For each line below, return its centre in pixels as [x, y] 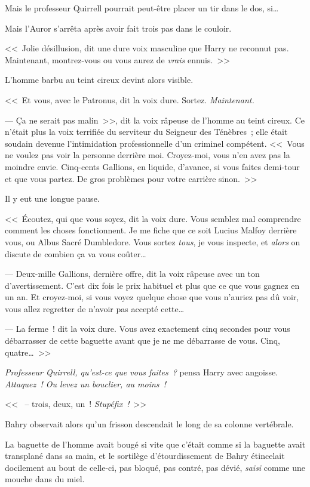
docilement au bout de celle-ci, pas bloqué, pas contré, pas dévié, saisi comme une [155, 467]
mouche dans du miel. [45, 479]
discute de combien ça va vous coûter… [76, 253]
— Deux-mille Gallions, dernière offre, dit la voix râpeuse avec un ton [132, 274]
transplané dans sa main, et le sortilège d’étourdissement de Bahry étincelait [145, 456]
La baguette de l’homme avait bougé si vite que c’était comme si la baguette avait [155, 444]
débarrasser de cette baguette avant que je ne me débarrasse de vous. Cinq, [142, 340]
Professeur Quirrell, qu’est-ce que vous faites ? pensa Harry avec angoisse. [142, 372]
